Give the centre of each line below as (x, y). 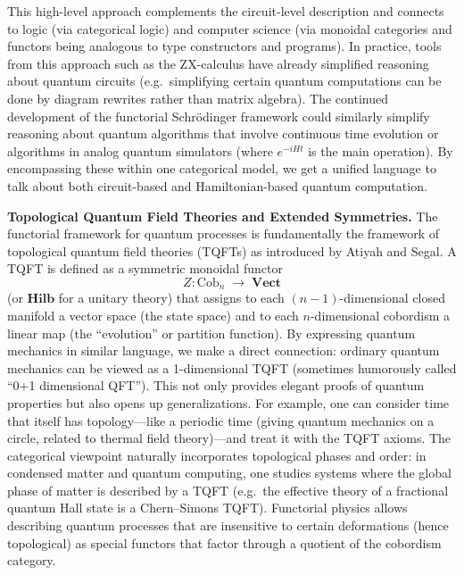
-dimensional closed (392, 298)
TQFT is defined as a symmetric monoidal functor (145, 268)
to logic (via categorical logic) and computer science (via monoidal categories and (230, 28)
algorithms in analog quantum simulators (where (140, 150)
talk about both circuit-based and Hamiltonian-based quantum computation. (217, 185)
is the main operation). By (381, 150)
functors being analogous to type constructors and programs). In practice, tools (224, 46)
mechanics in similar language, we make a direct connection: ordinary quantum (224, 350)
